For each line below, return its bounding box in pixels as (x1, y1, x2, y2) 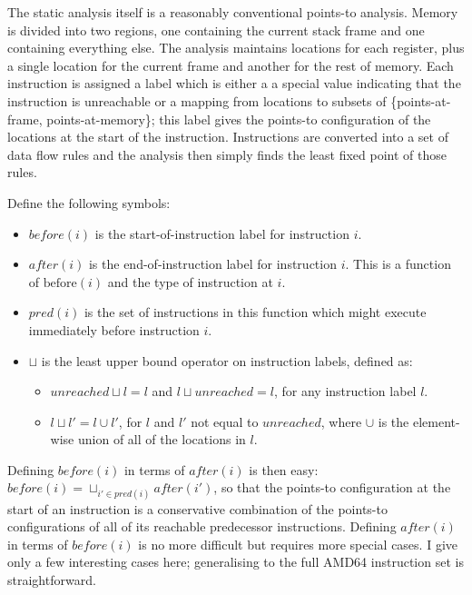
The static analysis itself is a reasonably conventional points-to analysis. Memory (7, 3, 458, 21)
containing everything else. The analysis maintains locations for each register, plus (7, 38, 465, 57)
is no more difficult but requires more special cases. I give (138, 534, 457, 553)
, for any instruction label (273, 382, 417, 401)
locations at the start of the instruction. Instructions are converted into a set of (7, 127, 448, 146)
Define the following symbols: (7, 193, 171, 212)
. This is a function (345, 254, 451, 273)
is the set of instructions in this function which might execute (84, 302, 427, 322)
